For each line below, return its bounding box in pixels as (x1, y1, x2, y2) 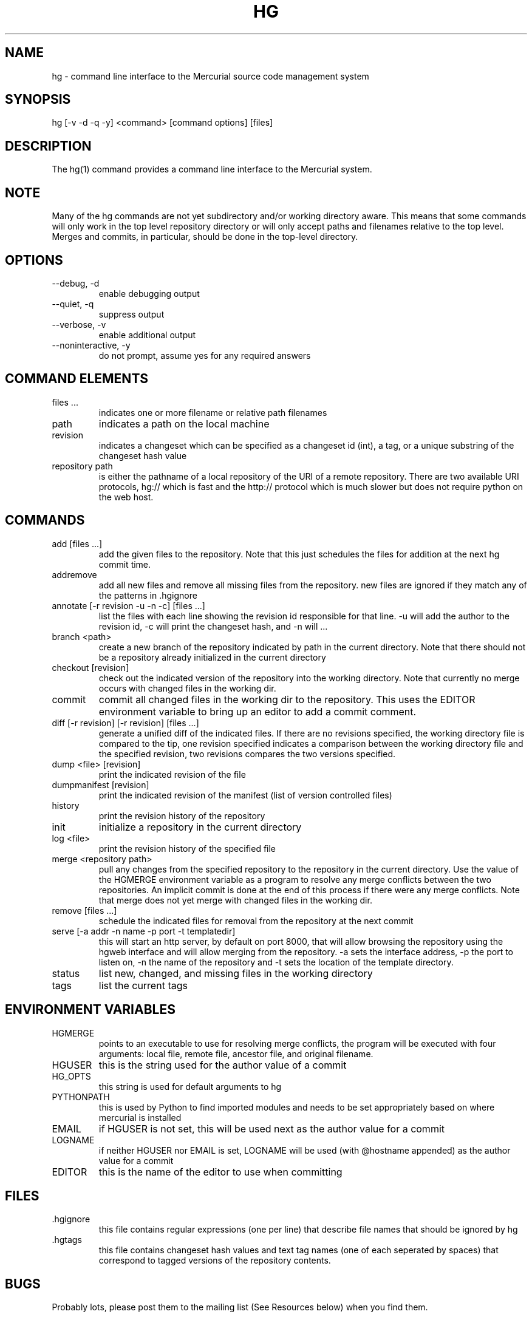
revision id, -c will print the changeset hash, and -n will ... (98, 621, 328, 631)
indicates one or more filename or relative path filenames (98, 407, 327, 418)
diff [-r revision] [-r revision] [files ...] (52, 717, 199, 728)
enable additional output (98, 329, 196, 340)
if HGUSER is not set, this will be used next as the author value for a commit (98, 1122, 445, 1135)
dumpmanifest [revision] (52, 779, 149, 790)
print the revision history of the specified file (98, 843, 276, 854)
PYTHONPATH (52, 1091, 110, 1102)
